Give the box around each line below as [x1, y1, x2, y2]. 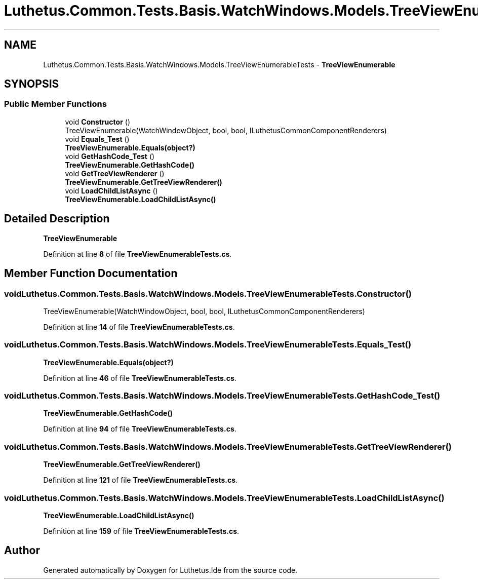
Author [4, 544, 40, 557]
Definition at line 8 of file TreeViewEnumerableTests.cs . [43, 249, 232, 258]
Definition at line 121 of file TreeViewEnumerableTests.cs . [43, 476, 238, 485]
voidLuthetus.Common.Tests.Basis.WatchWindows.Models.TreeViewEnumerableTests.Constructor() [4, 288, 412, 299]
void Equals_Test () [65, 134, 130, 143]
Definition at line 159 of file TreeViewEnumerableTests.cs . [43, 526, 240, 535]
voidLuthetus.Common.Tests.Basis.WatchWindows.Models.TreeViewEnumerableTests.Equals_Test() [4, 339, 412, 350]
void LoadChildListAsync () [65, 186, 158, 195]
